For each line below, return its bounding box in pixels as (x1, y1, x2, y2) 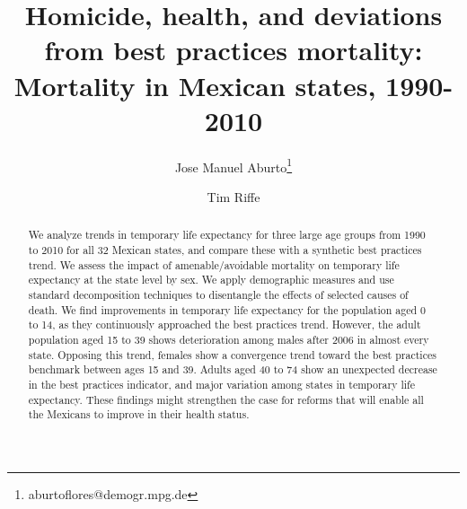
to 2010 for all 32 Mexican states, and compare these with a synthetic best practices (28, 241, 422, 257)
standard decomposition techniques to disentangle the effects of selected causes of (28, 286, 409, 302)
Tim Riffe (207, 187, 260, 206)
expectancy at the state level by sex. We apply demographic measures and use (28, 272, 394, 287)
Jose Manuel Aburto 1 (174, 154, 293, 176)
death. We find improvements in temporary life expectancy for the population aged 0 (28, 302, 426, 317)
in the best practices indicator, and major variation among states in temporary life (28, 376, 415, 391)
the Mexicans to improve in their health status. (28, 407, 250, 422)
